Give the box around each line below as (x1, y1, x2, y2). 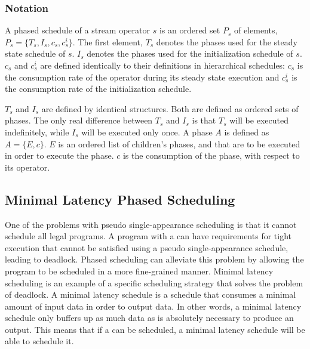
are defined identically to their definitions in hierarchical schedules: (40, 59, 286, 71)
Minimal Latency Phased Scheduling (5, 190, 235, 208)
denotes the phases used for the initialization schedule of (87, 47, 293, 60)
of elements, (234, 24, 278, 36)
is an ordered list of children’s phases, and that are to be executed (58, 137, 300, 150)
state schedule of (5, 47, 66, 60)
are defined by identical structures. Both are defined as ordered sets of (41, 102, 299, 115)
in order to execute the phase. (5, 149, 114, 162)
